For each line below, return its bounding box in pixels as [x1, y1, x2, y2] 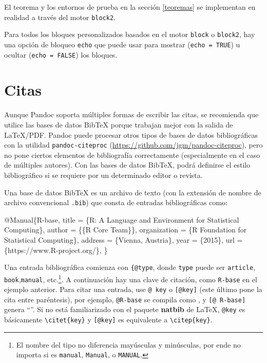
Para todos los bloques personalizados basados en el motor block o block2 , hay [4, 29, 255, 40]
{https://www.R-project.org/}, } [4, 244, 108, 255]
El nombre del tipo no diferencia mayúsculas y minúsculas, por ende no [16, 339, 241, 350]
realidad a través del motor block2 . [4, 11, 116, 22]
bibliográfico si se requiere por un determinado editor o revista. [4, 169, 203, 180]
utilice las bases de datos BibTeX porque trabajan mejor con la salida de [4, 119, 233, 130]
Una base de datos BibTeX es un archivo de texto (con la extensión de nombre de [4, 187, 261, 197]
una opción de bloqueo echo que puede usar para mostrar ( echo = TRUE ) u [4, 39, 240, 49]
